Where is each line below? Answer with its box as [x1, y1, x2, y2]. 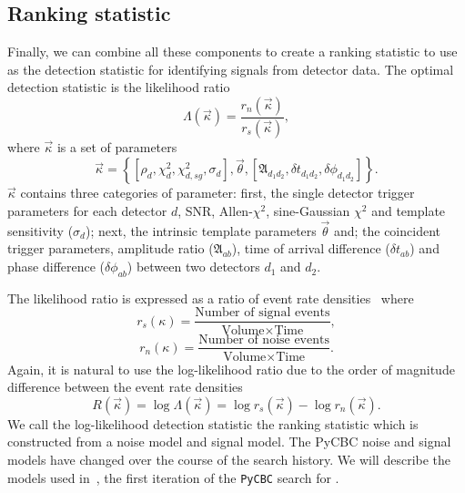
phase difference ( [7, 257, 106, 276]
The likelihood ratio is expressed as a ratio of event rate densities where [7, 288, 414, 307]
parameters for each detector [7, 201, 167, 221]
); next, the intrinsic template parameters [86, 221, 317, 240]
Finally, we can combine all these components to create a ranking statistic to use [7, 42, 458, 61]
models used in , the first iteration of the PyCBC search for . [7, 467, 339, 487]
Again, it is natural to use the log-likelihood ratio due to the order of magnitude [7, 359, 455, 378]
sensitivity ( [7, 221, 74, 240]
